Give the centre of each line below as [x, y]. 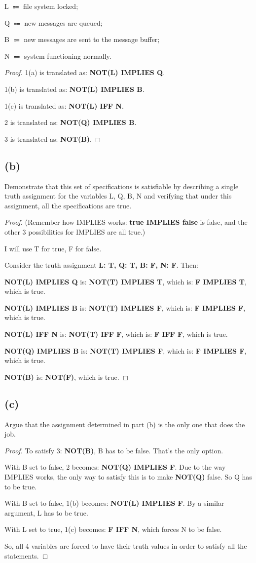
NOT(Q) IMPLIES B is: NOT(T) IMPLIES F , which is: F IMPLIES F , [126, 350]
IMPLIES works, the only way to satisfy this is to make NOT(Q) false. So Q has [128, 477]
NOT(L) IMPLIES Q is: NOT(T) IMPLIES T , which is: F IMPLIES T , [126, 281]
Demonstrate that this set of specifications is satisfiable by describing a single [122, 186]
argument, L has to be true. [46, 512]
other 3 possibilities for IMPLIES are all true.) [75, 231]
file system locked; [51, 6]
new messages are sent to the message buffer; [92, 39]
